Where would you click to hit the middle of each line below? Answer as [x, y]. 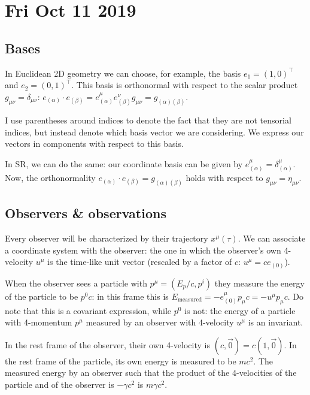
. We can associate [272, 238]
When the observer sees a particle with [76, 283]
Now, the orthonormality [50, 178]
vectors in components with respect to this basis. [94, 144]
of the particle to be [42, 296]
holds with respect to [224, 178]
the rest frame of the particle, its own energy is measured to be [121, 361]
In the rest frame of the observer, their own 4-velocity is [107, 344]
